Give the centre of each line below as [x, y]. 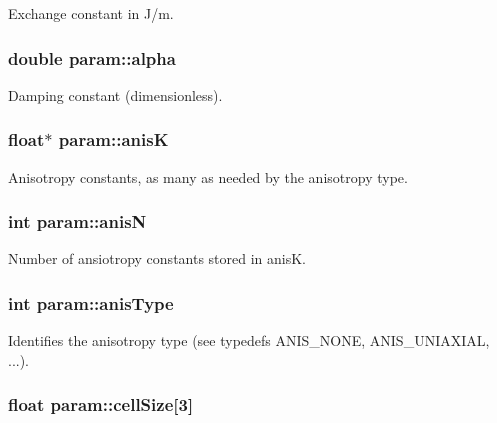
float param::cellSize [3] [101, 404]
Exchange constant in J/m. [91, 13]
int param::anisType [91, 302]
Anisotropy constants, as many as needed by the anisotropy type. [208, 176]
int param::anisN [77, 221]
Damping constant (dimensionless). [115, 94]
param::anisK [113, 139]
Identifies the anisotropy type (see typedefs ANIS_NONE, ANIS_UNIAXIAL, [249, 340]
